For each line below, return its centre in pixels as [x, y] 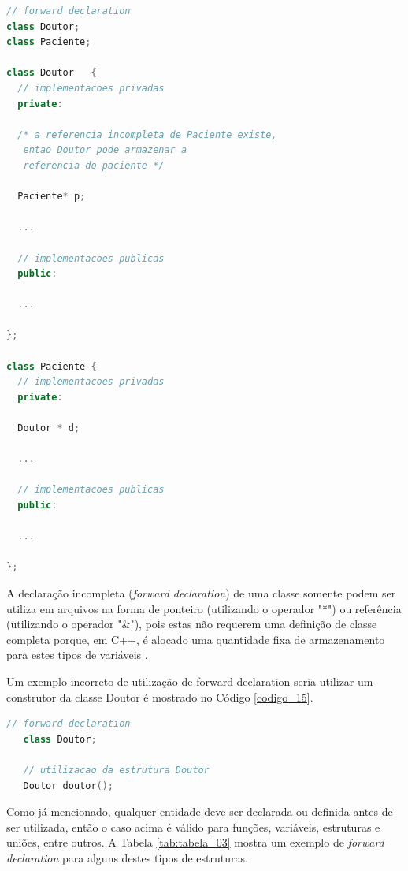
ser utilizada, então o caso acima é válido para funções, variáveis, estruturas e [193, 826]
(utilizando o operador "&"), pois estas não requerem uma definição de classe [192, 624]
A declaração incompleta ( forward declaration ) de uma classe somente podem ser [201, 592]
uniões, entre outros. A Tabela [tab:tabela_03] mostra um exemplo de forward [195, 842]
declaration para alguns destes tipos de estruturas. [127, 857]
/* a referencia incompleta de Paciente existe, [147, 134]
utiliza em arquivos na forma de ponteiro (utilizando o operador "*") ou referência [204, 608]
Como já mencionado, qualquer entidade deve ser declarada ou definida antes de [200, 811]
